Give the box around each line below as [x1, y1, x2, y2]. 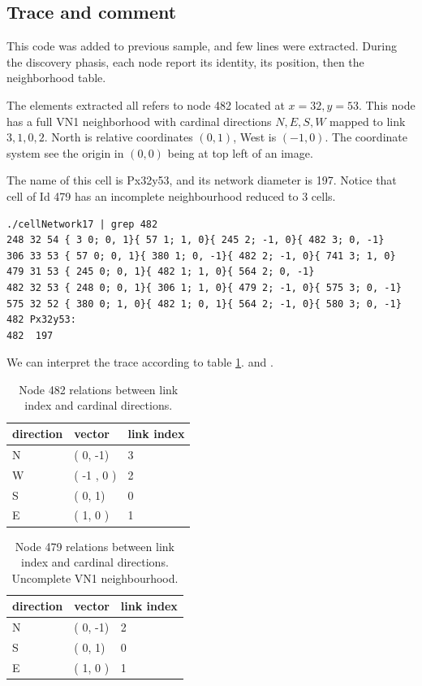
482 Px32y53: [6, 314, 76, 326]
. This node [358, 96, 416, 113]
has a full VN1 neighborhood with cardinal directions [6, 112, 272, 129]
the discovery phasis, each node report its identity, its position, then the [6, 53, 364, 70]
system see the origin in [6, 144, 124, 161]
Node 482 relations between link [19, 380, 179, 397]
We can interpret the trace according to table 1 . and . [6, 354, 273, 371]
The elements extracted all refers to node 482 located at [6, 96, 285, 113]
